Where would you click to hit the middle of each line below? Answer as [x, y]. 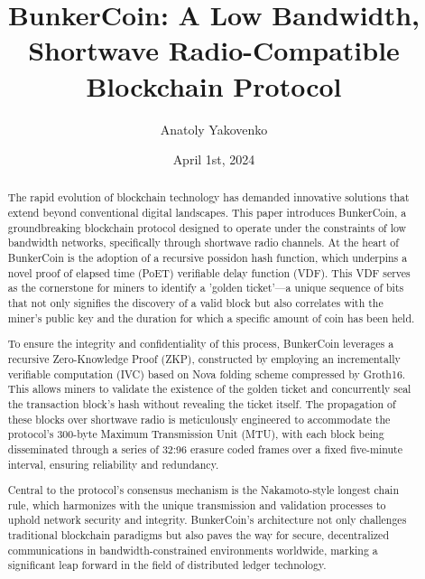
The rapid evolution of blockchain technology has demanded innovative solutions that [208, 197]
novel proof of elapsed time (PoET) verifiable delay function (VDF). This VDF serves [209, 272]
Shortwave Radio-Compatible [214, 50]
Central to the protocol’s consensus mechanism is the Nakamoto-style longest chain [203, 490]
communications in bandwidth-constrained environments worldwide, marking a [193, 550]
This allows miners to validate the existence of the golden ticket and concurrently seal [209, 389]
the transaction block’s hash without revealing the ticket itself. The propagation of [202, 403]
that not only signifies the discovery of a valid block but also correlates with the [195, 303]
